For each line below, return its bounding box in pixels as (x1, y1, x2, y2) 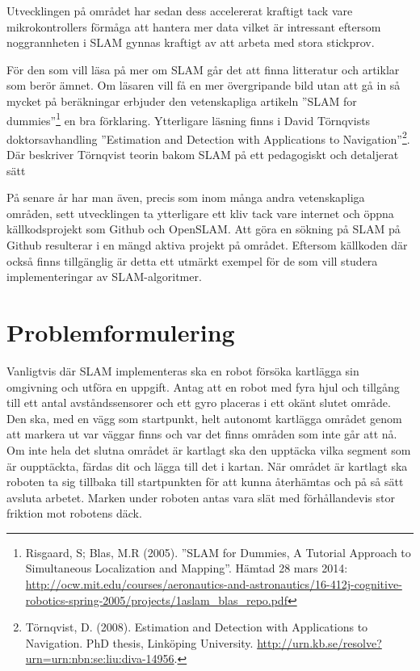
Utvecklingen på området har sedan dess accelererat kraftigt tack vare (6, 2, 353, 19)
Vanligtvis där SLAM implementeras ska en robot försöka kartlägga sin (6, 362, 359, 379)
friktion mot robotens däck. (6, 505, 142, 522)
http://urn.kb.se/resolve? (257, 634, 382, 651)
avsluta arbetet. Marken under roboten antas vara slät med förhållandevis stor (6, 489, 395, 505)
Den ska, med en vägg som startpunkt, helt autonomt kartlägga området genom (6, 409, 402, 426)
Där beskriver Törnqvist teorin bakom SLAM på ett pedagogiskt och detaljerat (6, 146, 399, 163)
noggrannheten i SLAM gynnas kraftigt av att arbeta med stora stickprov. (6, 34, 375, 51)
